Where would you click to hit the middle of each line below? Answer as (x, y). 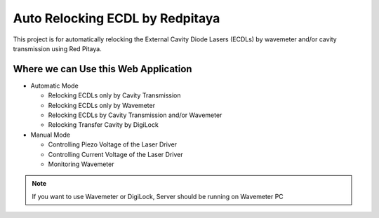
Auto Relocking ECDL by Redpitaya (117, 18)
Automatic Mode (54, 86)
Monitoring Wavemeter (81, 164)
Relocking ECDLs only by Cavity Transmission (114, 95)
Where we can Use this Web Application (102, 69)
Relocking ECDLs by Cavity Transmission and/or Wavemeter (135, 115)
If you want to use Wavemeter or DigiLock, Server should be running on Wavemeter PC (158, 196)
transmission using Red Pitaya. (57, 48)
